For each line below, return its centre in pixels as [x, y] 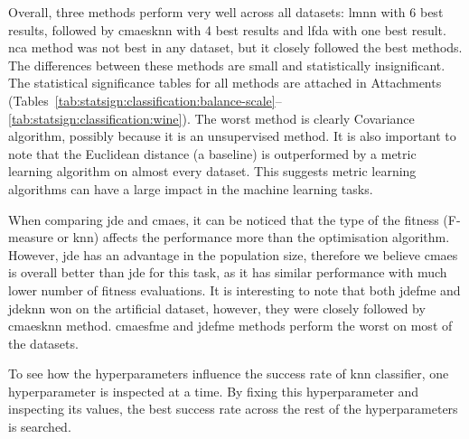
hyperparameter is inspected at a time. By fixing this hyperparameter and [214, 391]
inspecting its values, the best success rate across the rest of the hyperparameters [233, 409]
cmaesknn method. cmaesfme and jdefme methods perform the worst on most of [230, 326]
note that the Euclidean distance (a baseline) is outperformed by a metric [212, 153]
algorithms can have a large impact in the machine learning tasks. [191, 188]
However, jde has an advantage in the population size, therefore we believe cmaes [233, 254]
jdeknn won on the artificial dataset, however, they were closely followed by [217, 308]
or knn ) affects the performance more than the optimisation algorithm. [253, 237]
